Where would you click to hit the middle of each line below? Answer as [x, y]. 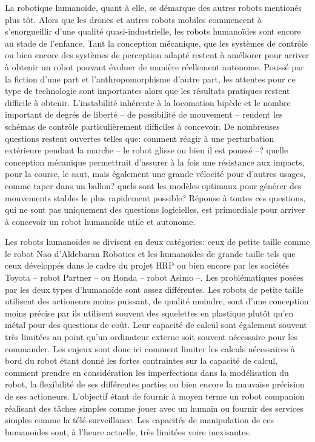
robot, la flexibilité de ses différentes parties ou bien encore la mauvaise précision [155, 384]
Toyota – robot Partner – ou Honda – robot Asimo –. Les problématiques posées [154, 277]
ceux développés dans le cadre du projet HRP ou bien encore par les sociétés [147, 265]
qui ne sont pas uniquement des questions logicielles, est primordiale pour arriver [155, 209]
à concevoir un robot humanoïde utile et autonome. [100, 221]
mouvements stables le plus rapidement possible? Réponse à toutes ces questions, [155, 197]
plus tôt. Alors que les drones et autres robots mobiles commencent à [133, 19]
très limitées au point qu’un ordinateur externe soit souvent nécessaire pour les [151, 337]
